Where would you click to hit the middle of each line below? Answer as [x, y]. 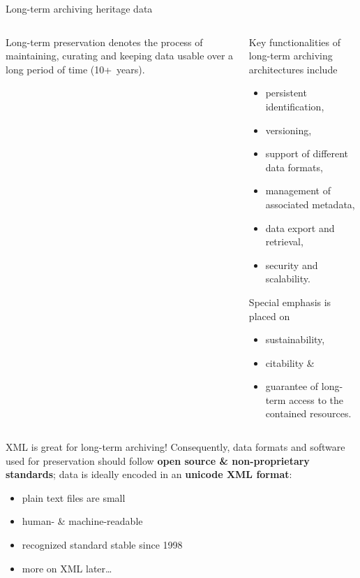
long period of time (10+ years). [75, 69]
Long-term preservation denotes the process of [104, 42]
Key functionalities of [295, 42]
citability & [290, 362]
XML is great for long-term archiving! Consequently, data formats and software [175, 447]
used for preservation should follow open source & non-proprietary [158, 460]
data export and [300, 227]
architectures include [293, 69]
